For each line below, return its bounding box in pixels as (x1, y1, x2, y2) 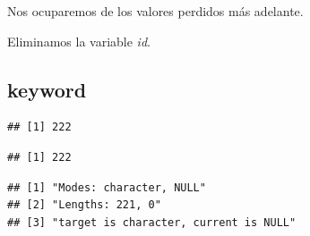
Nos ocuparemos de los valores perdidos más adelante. (7, 2, 304, 20)
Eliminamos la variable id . (7, 31, 151, 50)
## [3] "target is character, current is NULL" (7, 215, 297, 229)
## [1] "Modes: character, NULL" (7, 181, 206, 194)
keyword (7, 75, 87, 103)
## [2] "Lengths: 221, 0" (7, 198, 161, 212)
